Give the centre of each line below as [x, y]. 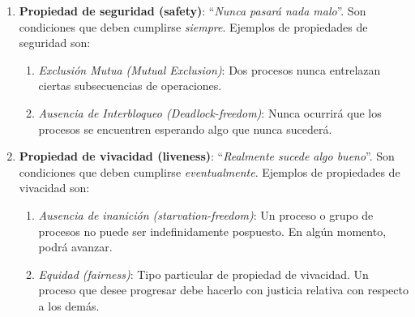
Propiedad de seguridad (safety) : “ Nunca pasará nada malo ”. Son [193, 11]
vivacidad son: [54, 188]
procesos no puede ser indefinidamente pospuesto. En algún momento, [212, 231]
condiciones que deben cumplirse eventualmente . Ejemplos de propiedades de [210, 171]
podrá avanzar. [75, 247]
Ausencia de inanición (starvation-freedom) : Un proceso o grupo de [206, 214]
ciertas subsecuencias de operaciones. [130, 86]
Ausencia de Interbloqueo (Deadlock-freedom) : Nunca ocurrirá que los [210, 112]
